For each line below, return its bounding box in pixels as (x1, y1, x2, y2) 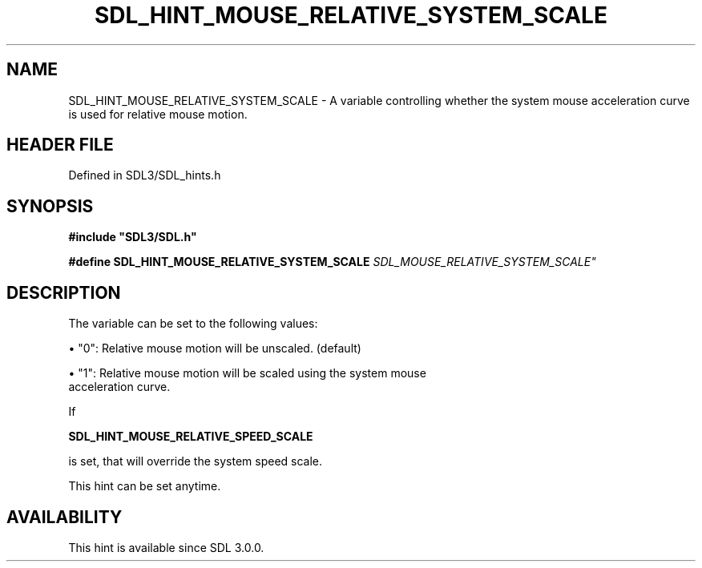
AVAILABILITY (6, 506, 123, 527)
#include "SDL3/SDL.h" (68, 230, 197, 244)
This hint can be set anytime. (68, 479, 221, 493)
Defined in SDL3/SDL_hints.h (68, 168, 221, 183)
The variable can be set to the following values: (68, 316, 318, 331)
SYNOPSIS (6, 195, 94, 216)
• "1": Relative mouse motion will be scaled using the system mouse (68, 366, 426, 381)
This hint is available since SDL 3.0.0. (68, 540, 264, 554)
